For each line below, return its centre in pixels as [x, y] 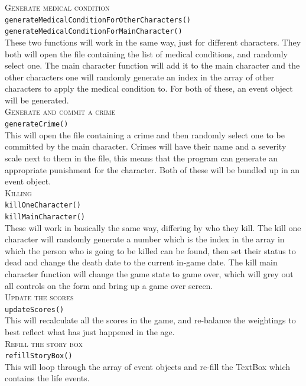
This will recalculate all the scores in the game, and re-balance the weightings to [150, 320]
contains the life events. [47, 378]
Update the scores [39, 297]
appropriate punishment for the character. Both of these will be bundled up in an [152, 169]
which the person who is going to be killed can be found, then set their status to [150, 250]
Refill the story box [44, 343]
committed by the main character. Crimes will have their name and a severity [146, 146]
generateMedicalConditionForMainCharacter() [94, 32]
